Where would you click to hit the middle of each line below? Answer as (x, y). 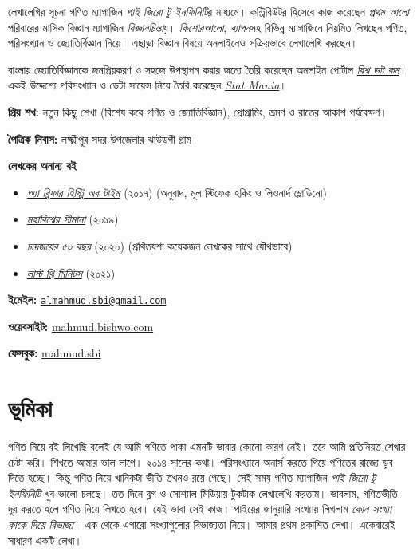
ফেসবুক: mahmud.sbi (55, 353)
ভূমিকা (30, 408)
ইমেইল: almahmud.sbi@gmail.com (87, 300)
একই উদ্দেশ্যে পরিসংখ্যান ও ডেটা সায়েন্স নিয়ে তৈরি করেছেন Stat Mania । (148, 85)
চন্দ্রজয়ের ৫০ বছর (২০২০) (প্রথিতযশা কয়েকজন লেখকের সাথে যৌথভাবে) (159, 245)
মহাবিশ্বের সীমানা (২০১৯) (73, 219)
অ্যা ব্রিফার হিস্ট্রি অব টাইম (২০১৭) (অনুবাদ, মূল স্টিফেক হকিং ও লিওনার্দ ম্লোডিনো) (177, 192)
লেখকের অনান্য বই (42, 166)
